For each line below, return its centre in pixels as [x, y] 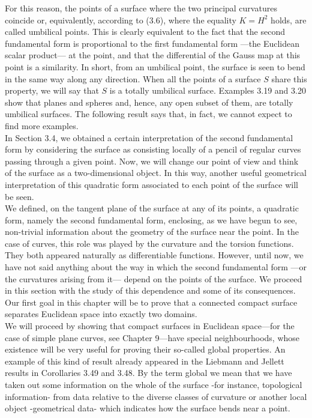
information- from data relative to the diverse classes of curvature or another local [156, 396]
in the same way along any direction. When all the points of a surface [133, 78]
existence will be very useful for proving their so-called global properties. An [145, 349]
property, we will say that [52, 90]
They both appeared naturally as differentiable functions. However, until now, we [154, 255]
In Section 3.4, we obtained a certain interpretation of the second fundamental [149, 137]
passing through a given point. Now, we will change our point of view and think [152, 161]
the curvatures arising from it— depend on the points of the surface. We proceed [154, 278]
